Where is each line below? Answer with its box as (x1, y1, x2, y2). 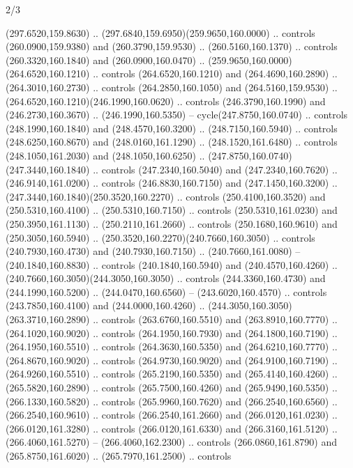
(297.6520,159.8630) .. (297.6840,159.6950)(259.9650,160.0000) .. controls (6, 25, 315, 40)
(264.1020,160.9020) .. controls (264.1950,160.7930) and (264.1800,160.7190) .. (6, 325, 338, 340)
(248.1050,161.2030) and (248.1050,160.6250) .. (6, 148, 205, 162)
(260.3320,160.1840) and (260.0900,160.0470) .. (6, 52, 205, 67)
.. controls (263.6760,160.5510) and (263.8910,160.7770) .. (93, 312, 338, 327)
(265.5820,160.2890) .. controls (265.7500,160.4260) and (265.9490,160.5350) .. (6, 380, 338, 395)
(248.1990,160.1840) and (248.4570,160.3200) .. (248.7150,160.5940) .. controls (6, 120, 338, 135)
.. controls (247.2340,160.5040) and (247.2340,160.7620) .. (93, 162, 338, 176)
